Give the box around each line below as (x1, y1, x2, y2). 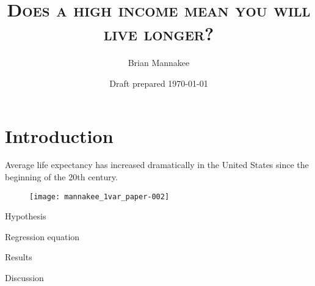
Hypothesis (5, 210, 46, 222)
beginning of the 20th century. (5, 170, 118, 183)
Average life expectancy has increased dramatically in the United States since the (5, 158, 309, 171)
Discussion (5, 271, 44, 284)
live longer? (103, 21, 214, 46)
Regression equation (5, 230, 80, 243)
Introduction (5, 123, 114, 148)
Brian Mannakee (128, 56, 190, 69)
